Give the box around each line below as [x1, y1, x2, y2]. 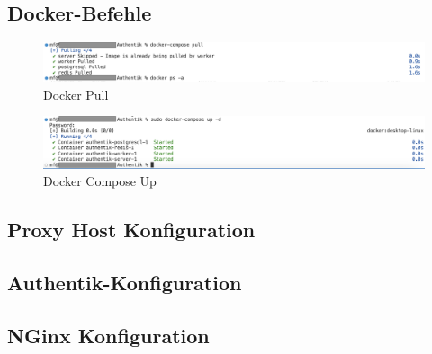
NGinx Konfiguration [7, 321, 210, 349]
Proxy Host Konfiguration [7, 216, 256, 243]
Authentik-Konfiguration [7, 269, 242, 296]
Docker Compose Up [43, 172, 157, 190]
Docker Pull [43, 84, 109, 103]
